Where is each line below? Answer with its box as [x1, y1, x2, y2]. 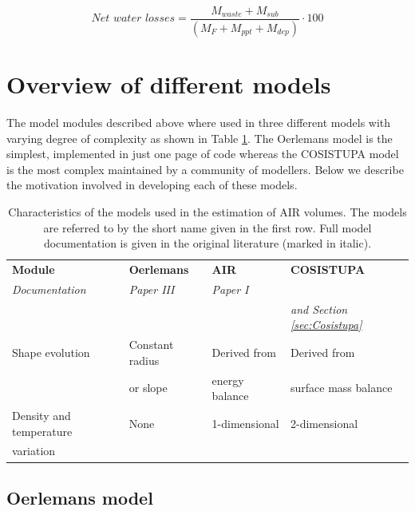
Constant [128, 336, 174, 353]
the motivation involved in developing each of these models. [6, 176, 298, 193]
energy [211, 371, 244, 388]
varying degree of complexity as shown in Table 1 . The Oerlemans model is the [6, 129, 393, 146]
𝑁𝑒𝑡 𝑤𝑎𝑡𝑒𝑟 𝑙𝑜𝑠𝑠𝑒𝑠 [91, 13, 176, 25]
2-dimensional [290, 414, 358, 431]
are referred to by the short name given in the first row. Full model [43, 219, 372, 236]
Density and [12, 407, 71, 424]
